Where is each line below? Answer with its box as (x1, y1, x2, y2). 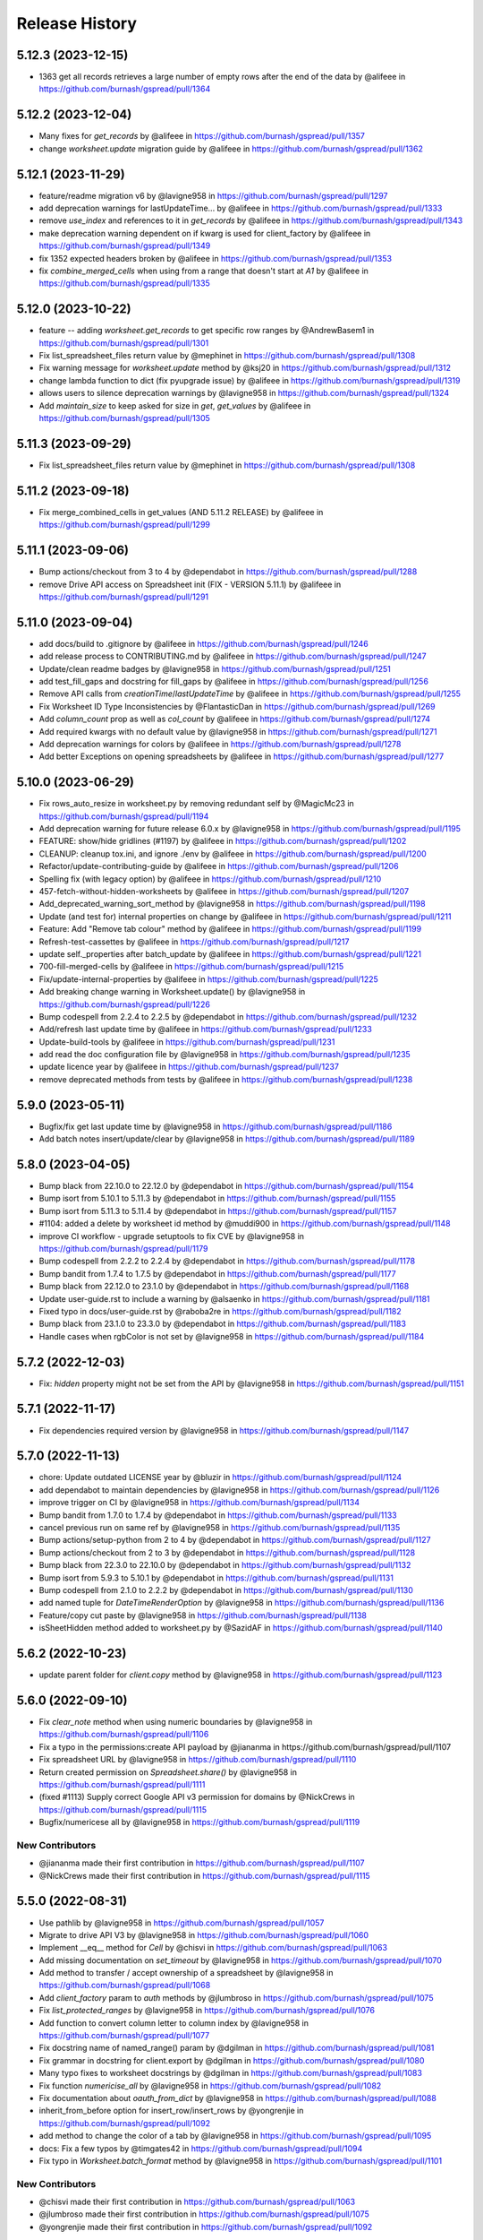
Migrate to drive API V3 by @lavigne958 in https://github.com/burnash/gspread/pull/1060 (38, 1929, 369, 1940)
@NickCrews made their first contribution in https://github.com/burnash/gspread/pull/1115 (38, 1870, 370, 1881)
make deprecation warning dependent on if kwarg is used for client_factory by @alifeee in (38, 228, 371, 238)
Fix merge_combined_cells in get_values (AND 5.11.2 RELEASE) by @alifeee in (38, 506, 324, 517)
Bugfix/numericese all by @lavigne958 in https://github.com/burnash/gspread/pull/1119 (38, 1817, 360, 1828)
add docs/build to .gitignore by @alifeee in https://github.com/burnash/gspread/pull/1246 (38, 638, 369, 649)
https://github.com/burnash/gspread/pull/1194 (38, 811, 209, 822)
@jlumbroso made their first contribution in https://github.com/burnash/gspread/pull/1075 (38, 2209, 370, 2219)
